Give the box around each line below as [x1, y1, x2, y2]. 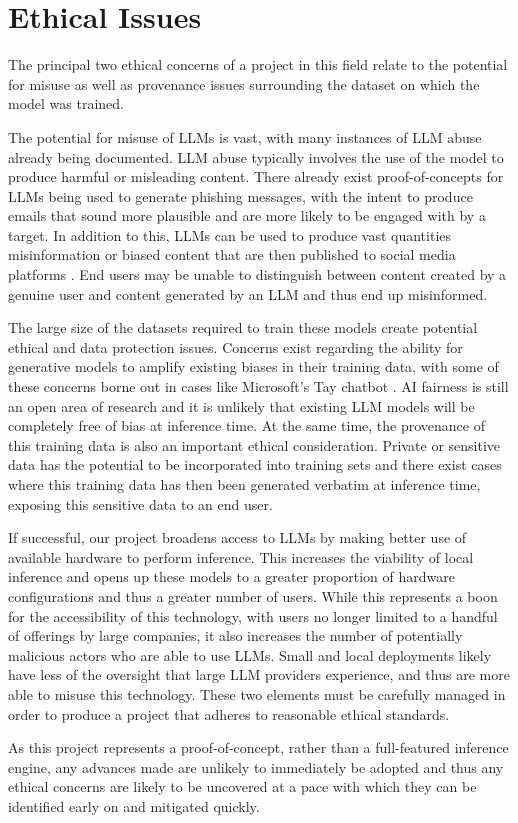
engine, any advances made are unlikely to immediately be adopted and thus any [8, 756, 504, 777]
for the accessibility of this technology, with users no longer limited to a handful [8, 605, 498, 626]
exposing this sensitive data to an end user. [8, 493, 273, 514]
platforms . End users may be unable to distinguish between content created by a [8, 264, 507, 285]
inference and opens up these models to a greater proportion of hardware [8, 566, 455, 587]
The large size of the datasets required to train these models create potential [8, 317, 478, 338]
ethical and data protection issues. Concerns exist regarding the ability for [8, 336, 463, 357]
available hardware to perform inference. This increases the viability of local [8, 546, 474, 567]
